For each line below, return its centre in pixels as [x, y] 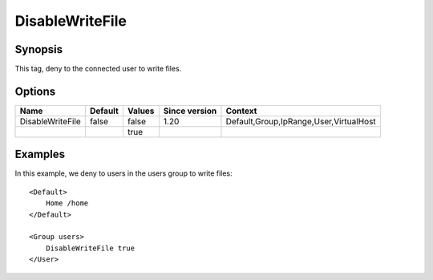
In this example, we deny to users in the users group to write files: [123, 173]
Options [35, 91]
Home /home [67, 203]
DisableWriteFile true [90, 248]
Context [241, 111]
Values [141, 111]
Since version [190, 111]
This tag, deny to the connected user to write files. [98, 69]
